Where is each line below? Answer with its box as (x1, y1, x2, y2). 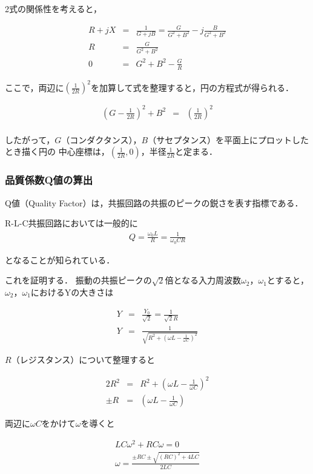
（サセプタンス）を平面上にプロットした (148, 133, 309, 146)
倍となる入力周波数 (165, 274, 242, 286)
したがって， (5, 133, 55, 146)
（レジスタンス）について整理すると (11, 353, 155, 366)
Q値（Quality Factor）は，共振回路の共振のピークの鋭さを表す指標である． (5, 196, 303, 209)
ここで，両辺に (5, 81, 64, 93)
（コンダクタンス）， (61, 133, 142, 146)
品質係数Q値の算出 (5, 172, 93, 188)
